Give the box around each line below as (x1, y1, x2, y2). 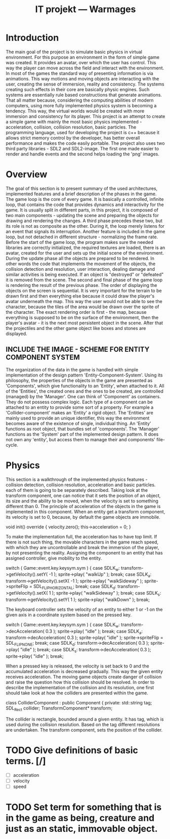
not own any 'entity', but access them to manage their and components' (6, 436, 156, 442)
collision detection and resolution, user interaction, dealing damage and (6, 266, 155, 272)
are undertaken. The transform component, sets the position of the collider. (6, 727, 163, 733)
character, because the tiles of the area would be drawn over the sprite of (6, 304, 159, 310)
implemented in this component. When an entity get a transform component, (6, 509, 165, 515)
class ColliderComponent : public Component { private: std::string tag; (6, 700, 152, 705)
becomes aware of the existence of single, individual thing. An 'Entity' (6, 420, 151, 426)
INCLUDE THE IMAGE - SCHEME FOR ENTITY (6, 345, 150, 354)
